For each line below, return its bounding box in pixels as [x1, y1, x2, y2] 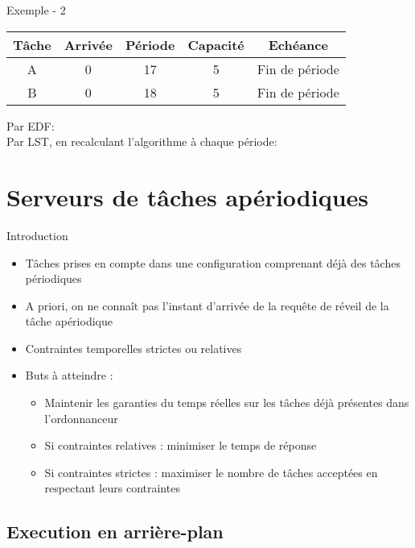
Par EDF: [6, 117, 55, 134]
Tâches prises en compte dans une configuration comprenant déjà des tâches [25, 254, 401, 271]
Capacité [187, 35, 244, 54]
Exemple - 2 [6, 2, 66, 18]
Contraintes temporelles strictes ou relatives [25, 339, 242, 356]
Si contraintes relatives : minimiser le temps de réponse [44, 437, 317, 454]
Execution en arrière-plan [6, 519, 224, 544]
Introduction [6, 226, 68, 243]
